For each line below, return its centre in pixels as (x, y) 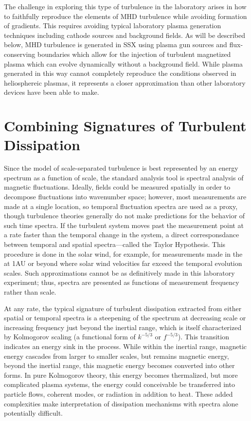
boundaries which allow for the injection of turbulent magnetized (134, 54)
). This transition (203, 337)
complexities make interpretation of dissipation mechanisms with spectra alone (121, 403)
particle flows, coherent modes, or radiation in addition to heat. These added (118, 394)
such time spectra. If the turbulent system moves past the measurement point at (124, 225)
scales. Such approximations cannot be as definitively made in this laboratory (119, 272)
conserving (20, 54)
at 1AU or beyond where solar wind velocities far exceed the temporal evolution (123, 263)
